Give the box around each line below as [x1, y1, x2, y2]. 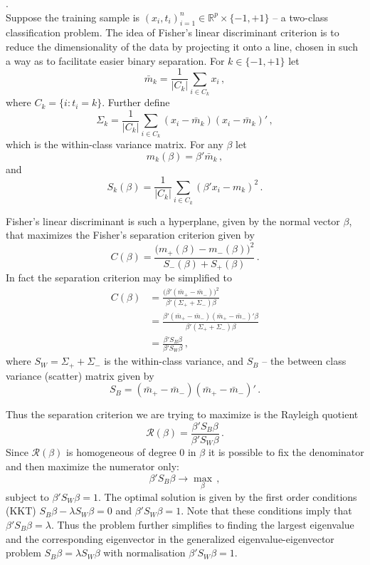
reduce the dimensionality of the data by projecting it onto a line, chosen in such [6, 38, 358, 53]
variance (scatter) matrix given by [6, 368, 154, 383]
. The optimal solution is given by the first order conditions [97, 489, 357, 504]
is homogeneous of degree [66, 445, 176, 460]
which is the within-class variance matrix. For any [6, 137, 223, 152]
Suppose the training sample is [6, 9, 140, 24]
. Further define [102, 95, 170, 110]
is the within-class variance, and [104, 353, 244, 368]
